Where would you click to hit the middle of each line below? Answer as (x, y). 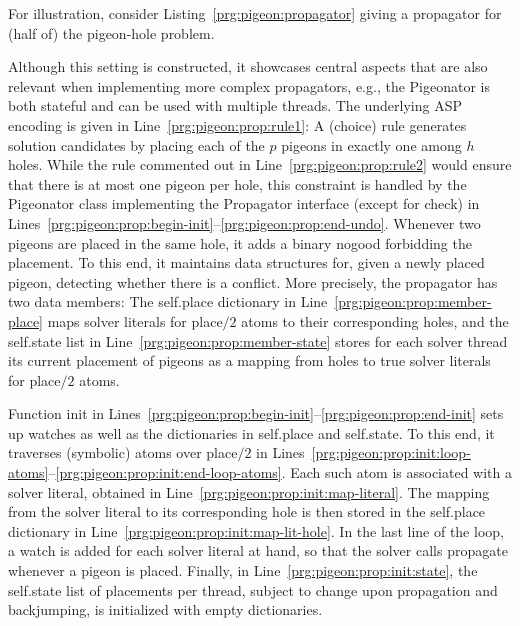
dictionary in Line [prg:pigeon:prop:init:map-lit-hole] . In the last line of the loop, (256, 530)
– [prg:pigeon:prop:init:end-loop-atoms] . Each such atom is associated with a (280, 472)
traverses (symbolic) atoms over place (123, 452)
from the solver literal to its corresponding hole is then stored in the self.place (247, 511)
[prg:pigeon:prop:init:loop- (391, 452)
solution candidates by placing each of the (136, 144)
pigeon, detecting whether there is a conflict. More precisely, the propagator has (253, 281)
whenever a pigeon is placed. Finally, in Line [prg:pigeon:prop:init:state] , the (243, 570)
